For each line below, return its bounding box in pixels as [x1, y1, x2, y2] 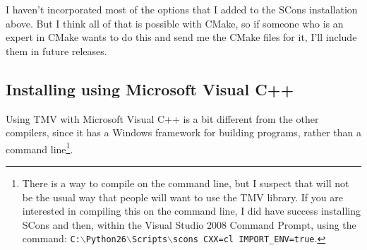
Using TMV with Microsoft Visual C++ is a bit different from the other [6, 111, 319, 126]
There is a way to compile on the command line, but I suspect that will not [22, 176, 349, 191]
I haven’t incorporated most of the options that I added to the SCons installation [6, 2, 358, 16]
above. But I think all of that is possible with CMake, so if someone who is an [6, 16, 344, 30]
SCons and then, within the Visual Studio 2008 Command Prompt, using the [22, 217, 356, 232]
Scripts [131, 234, 168, 245]
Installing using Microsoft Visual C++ [6, 78, 294, 100]
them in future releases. [6, 43, 107, 58]
